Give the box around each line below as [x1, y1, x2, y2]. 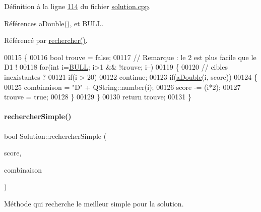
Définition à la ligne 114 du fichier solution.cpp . [4, 1, 151, 11]
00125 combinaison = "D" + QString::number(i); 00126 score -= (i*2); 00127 [4, 81, 241, 92]
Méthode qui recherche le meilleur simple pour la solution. [4, 198, 184, 208]
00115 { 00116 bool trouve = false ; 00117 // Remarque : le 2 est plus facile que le [4, 51, 256, 62]
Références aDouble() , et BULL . [4, 18, 104, 28]
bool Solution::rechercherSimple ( [4, 130, 107, 141]
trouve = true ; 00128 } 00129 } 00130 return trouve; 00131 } [4, 91, 191, 102]
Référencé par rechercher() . [4, 35, 88, 45]
